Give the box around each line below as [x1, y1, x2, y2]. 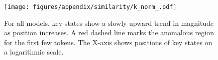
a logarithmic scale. [4, 47, 64, 57]
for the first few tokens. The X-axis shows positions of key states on [4, 37, 212, 47]
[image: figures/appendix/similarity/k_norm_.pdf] [4, 3, 177, 10]
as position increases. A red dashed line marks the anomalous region [4, 27, 214, 38]
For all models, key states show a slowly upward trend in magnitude [4, 17, 214, 28]
